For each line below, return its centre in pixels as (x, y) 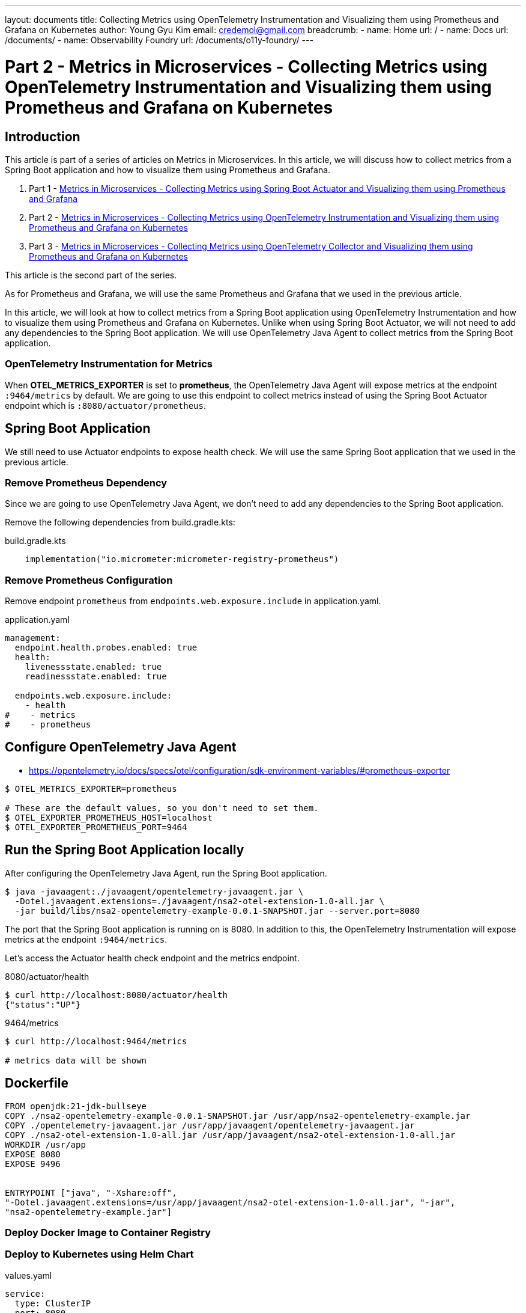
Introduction (43, 136)
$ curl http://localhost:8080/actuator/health (116, 995)
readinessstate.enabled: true (96, 677)
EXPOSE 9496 (33, 1164)
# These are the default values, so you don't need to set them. (162, 808)
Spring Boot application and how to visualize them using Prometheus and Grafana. (168, 170)
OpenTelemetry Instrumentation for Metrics (109, 364)
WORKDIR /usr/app (45, 1144)
